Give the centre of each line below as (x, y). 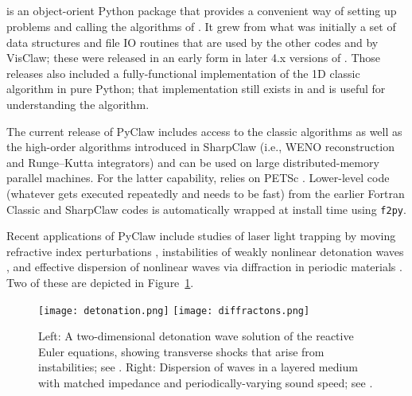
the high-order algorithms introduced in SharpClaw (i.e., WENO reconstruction (200, 147)
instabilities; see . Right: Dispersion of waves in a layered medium (198, 367)
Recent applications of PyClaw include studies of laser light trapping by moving (201, 236)
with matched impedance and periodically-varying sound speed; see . (206, 382)
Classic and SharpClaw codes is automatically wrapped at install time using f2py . (206, 209)
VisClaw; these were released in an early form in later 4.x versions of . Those (194, 58)
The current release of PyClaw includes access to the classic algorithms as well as (204, 131)
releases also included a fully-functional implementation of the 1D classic (183, 73)
